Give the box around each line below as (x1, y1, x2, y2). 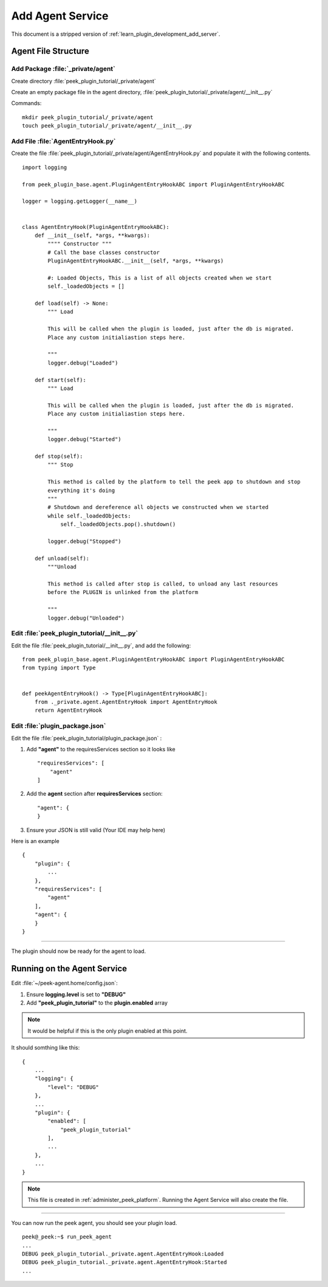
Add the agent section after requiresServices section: (26, 790, 163, 797)
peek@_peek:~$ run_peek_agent (22, 1234, 112, 1240)
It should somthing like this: (11, 1044, 80, 1051)
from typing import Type (22, 664, 96, 671)
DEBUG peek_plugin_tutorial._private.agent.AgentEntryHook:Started (22, 1259, 227, 1266)
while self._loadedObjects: (47, 512, 131, 519)
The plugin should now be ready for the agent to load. (11, 947, 146, 955)
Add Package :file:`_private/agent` (11, 64, 115, 73)
